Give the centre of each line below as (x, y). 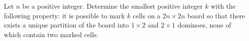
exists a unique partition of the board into (67, 25)
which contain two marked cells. (51, 34)
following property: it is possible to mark (64, 15)
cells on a (147, 15)
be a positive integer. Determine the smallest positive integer (113, 6)
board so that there (216, 15)
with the (223, 6)
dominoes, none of (204, 25)
